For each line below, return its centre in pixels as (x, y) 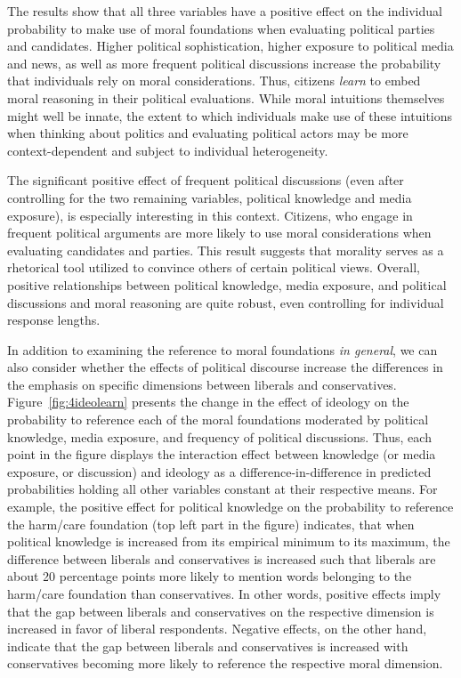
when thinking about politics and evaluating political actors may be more (208, 133)
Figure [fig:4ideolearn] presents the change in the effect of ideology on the (208, 402)
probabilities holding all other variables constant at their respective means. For (222, 489)
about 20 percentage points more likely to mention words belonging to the (210, 576)
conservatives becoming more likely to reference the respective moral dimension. (225, 663)
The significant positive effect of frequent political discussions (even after (206, 180)
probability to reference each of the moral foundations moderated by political (218, 420)
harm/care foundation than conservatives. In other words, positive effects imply (224, 593)
